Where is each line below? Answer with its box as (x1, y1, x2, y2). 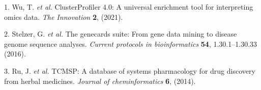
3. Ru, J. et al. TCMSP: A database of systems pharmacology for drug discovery (4, 65, 255, 76)
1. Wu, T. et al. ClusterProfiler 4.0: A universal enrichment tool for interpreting (4, 2, 253, 12)
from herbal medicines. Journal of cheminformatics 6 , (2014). (4, 75, 196, 86)
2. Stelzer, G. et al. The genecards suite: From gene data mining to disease (4, 28, 237, 39)
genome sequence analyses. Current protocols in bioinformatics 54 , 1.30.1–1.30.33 (4, 38, 257, 49)
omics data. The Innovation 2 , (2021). (4, 11, 123, 22)
